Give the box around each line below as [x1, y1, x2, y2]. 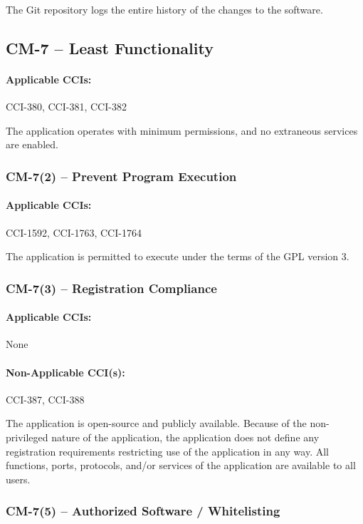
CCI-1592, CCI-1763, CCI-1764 [6, 225, 142, 240]
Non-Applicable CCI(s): [6, 364, 125, 379]
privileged [6, 430, 48, 444]
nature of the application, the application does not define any [51, 430, 320, 444]
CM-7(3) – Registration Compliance [6, 279, 217, 297]
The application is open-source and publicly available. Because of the [6, 416, 307, 431]
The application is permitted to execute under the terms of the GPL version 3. [6, 249, 349, 264]
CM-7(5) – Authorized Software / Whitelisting [6, 502, 280, 520]
